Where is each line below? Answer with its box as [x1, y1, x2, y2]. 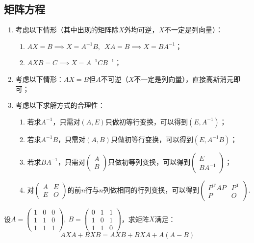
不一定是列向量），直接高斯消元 [134, 73, 234, 84]
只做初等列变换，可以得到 [108, 156, 191, 167]
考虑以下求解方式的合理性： [15, 100, 105, 110]
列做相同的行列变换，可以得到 [103, 184, 200, 194]
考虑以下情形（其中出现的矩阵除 [15, 24, 119, 35]
